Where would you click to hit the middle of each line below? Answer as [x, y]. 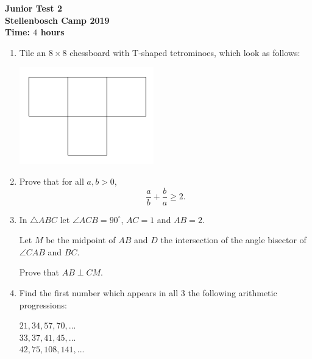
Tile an [33, 52]
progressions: [43, 304]
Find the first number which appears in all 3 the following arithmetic [148, 293]
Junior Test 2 [34, 8]
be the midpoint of [81, 240]
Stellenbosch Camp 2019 [57, 20]
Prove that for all [51, 181]
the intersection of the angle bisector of [233, 240]
